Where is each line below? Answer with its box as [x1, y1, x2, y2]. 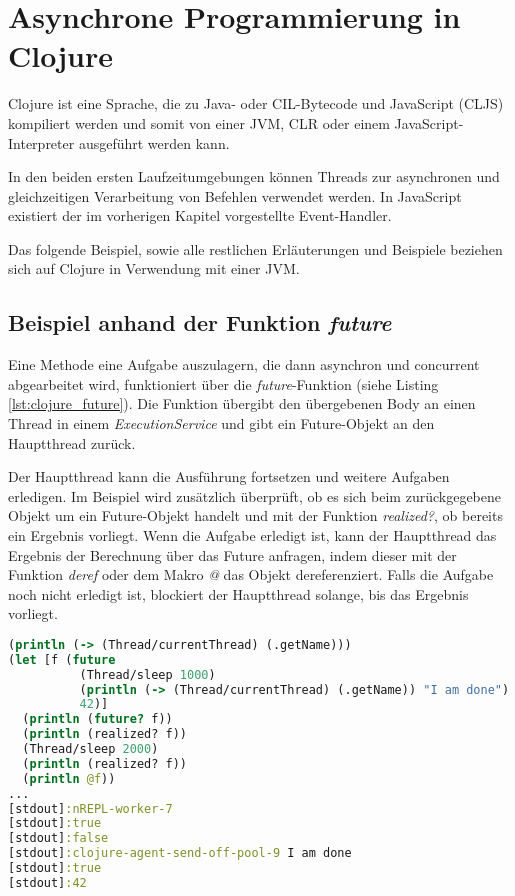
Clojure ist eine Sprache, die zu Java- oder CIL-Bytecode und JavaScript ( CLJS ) [8, 93, 504, 114]
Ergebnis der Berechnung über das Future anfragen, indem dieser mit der [8, 544, 457, 565]
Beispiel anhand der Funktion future [8, 307, 392, 338]
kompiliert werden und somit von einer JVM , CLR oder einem [8, 112, 390, 133]
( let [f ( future [8, 652, 116, 667]
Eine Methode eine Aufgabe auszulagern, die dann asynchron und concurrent [8, 354, 480, 375]
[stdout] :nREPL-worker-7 [8, 801, 173, 816]
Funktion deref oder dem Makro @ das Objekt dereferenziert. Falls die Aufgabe [8, 564, 494, 585]
